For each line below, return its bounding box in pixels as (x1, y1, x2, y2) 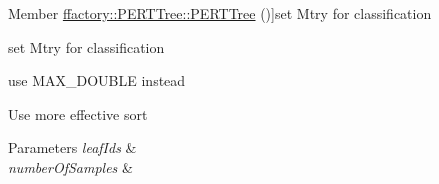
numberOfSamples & (8, 156, 133, 177)
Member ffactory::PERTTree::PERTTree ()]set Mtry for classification (8, 3, 432, 23)
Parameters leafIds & (8, 137, 137, 158)
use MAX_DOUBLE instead (8, 70, 186, 91)
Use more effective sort (8, 103, 148, 124)
